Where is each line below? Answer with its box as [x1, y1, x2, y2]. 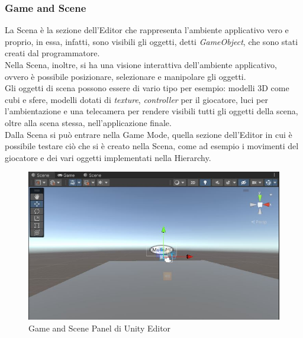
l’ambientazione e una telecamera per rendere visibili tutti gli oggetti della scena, [5, 105, 298, 117]
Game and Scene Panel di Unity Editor [28, 321, 171, 334]
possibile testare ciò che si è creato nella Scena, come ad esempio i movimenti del [5, 140, 299, 152]
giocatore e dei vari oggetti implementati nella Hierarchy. [5, 151, 211, 163]
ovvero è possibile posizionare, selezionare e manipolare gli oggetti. [5, 70, 246, 82]
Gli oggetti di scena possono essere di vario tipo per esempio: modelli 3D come [5, 82, 289, 94]
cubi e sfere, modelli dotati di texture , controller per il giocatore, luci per [5, 93, 268, 105]
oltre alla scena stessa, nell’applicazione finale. [5, 116, 172, 128]
